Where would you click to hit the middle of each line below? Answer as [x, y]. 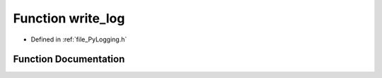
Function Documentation [69, 59]
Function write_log [69, 18]
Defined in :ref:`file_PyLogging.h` [79, 39]
